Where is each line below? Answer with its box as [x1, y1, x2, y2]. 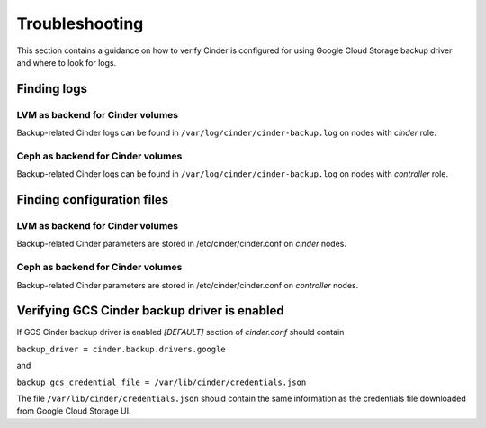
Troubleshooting [16, 14, 144, 33]
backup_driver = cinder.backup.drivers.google [16, 343, 226, 354]
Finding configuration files [16, 192, 169, 207]
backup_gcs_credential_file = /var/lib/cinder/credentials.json [16, 377, 307, 387]
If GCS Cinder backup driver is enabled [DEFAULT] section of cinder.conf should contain [16, 327, 345, 338]
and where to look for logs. [16, 57, 117, 68]
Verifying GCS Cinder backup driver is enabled [16, 303, 284, 319]
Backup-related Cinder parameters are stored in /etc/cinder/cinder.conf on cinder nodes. [16, 239, 346, 250]
